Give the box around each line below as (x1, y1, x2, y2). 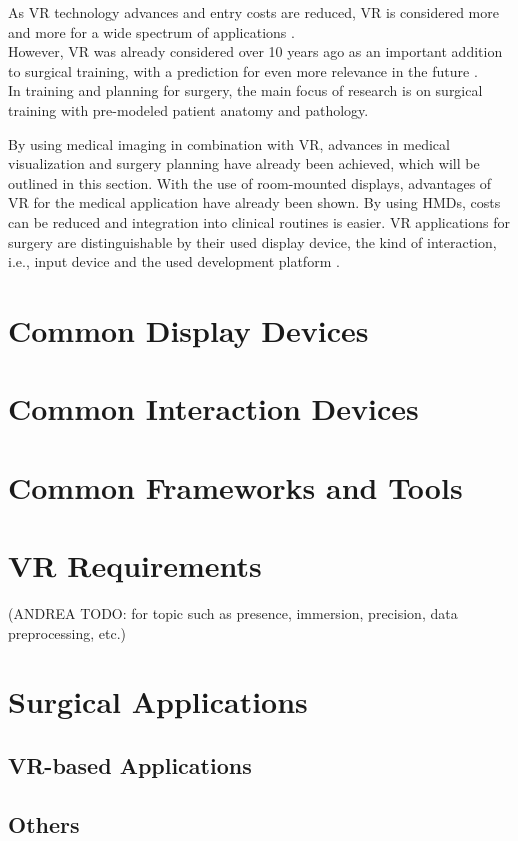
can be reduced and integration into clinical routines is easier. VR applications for (8, 211, 510, 232)
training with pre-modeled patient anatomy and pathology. (8, 99, 369, 120)
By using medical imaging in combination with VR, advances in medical (8, 133, 450, 154)
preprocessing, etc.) (8, 622, 127, 643)
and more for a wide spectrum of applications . (8, 21, 295, 42)
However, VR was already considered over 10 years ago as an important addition (8, 41, 503, 62)
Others (8, 808, 80, 839)
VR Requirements (8, 545, 262, 586)
